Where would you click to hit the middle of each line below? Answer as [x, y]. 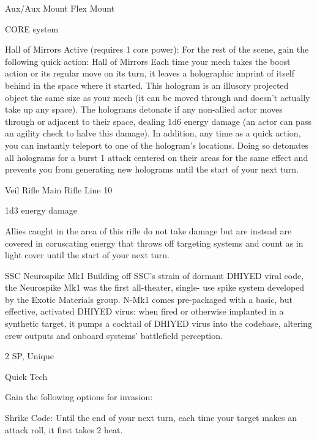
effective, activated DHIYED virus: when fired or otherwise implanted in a [144, 311]
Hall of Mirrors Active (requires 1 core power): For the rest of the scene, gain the [157, 49]
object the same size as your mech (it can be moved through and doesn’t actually [158, 97]
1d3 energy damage [41, 210]
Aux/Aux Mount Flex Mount [60, 8]
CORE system [32, 28]
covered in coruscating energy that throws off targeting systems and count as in [154, 243]
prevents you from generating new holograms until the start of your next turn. [152, 169]
